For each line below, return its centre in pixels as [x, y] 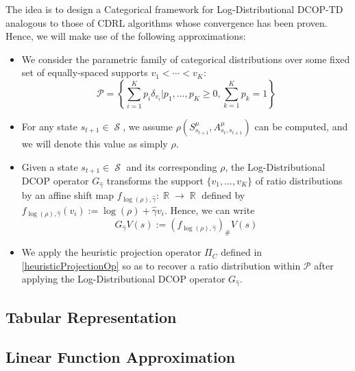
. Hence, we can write [209, 210]
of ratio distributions [299, 181]
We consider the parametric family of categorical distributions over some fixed [186, 59]
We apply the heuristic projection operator [111, 252]
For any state [49, 126]
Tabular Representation [91, 316]
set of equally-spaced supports [85, 72]
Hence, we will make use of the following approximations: [126, 36]
